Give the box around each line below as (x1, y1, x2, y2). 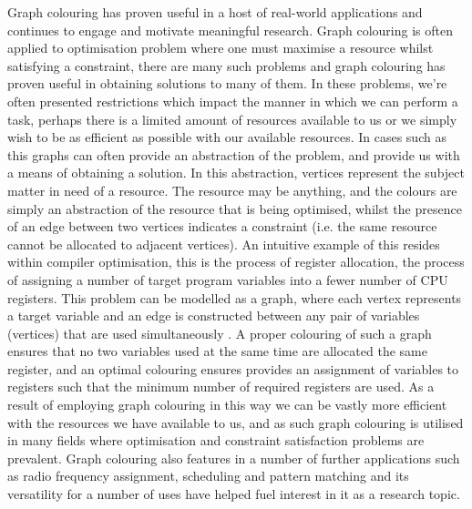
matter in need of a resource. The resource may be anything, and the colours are (7, 180, 457, 199)
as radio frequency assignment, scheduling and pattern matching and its (7, 466, 409, 485)
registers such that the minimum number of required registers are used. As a (7, 377, 435, 396)
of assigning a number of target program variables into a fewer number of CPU (7, 270, 448, 289)
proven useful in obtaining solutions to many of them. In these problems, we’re (7, 74, 447, 93)
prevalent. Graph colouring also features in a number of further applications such (7, 448, 460, 467)
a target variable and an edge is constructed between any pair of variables (7, 306, 420, 325)
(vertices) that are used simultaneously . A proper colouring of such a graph (7, 323, 432, 342)
